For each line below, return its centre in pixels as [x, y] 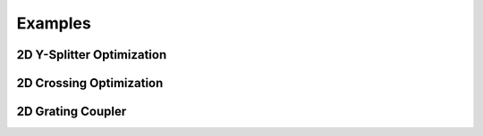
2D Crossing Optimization [90, 83]
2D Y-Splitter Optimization [92, 55]
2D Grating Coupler [72, 112]
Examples [54, 23]
